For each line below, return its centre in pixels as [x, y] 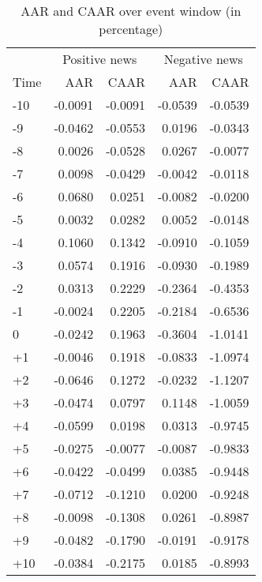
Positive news [100, 59]
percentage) [131, 29]
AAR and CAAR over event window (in [131, 11]
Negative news [203, 59]
